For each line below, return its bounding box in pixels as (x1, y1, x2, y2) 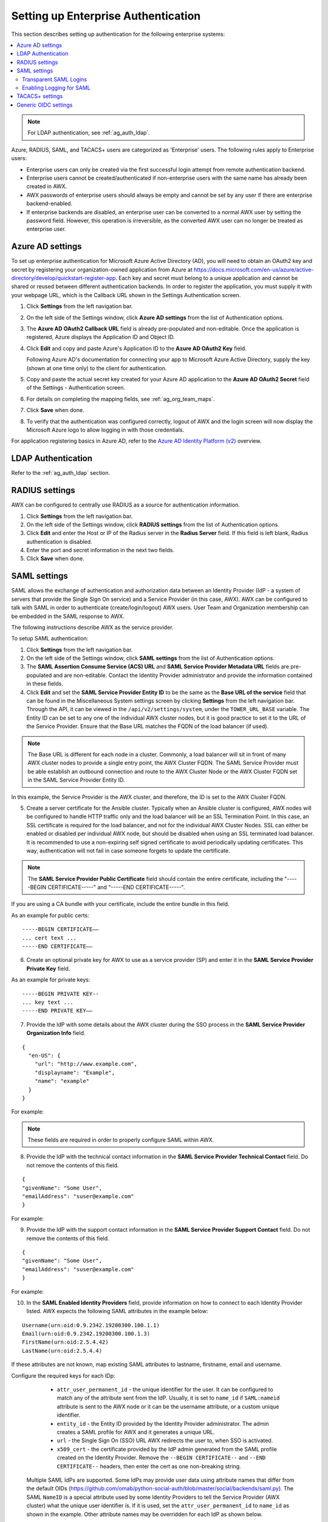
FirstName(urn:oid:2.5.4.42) (22, 1339, 109, 1345)
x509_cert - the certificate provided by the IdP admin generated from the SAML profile (56, 1445, 278, 1453)
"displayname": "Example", (34, 1069, 115, 1076)
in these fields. (26, 680, 64, 687)
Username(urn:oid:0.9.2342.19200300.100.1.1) (22, 1322, 160, 1328)
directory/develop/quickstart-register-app (11, 275, 116, 282)
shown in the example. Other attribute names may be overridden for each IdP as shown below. (26, 1510, 263, 1518)
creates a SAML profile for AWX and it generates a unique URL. (56, 1428, 215, 1436)
